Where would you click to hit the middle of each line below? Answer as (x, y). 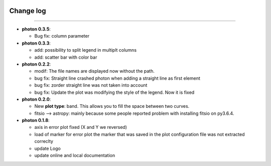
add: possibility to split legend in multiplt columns (86, 50)
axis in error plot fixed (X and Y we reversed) (81, 127)
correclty (44, 141)
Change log (28, 11)
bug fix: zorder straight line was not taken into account (91, 85)
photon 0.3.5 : (36, 29)
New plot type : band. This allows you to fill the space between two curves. (112, 106)
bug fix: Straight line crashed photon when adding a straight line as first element (117, 78)
